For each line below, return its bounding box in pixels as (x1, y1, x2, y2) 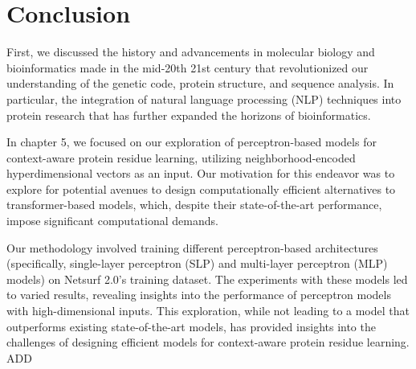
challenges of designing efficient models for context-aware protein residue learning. (6, 334, 410, 351)
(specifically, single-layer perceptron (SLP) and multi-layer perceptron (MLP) (6, 255, 388, 272)
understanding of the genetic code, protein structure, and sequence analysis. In (6, 75, 394, 92)
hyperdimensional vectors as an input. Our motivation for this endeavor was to (6, 165, 395, 182)
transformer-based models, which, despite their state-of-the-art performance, (6, 196, 382, 213)
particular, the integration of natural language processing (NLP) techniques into (6, 90, 402, 107)
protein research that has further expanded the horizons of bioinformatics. (6, 106, 371, 123)
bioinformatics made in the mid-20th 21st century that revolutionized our (6, 59, 369, 76)
